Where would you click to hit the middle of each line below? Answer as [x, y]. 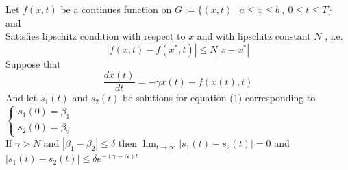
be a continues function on [116, 9]
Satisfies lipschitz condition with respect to [96, 36]
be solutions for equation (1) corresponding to [219, 98]
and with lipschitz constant [254, 36]
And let [22, 98]
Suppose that [33, 63]
